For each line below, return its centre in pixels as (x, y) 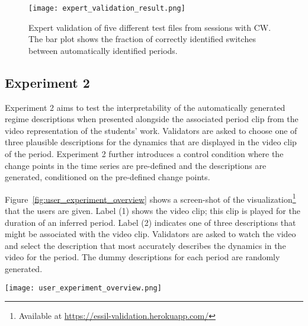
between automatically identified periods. (103, 50)
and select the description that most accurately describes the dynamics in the (145, 245)
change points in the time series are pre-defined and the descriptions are (136, 165)
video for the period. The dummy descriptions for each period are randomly (142, 257)
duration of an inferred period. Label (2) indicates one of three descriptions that (150, 222)
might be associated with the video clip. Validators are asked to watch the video (150, 234)
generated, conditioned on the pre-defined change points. (108, 177)
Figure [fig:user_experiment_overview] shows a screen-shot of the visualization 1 (150, 198)
